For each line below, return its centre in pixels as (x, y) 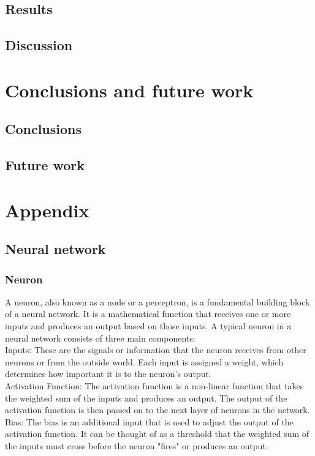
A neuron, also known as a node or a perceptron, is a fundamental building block (157, 301)
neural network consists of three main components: (100, 338)
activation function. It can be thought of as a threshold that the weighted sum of (157, 434)
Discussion (39, 45)
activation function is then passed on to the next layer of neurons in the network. (157, 410)
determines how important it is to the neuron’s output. (108, 374)
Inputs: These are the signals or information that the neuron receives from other (156, 350)
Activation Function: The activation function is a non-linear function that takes (154, 386)
